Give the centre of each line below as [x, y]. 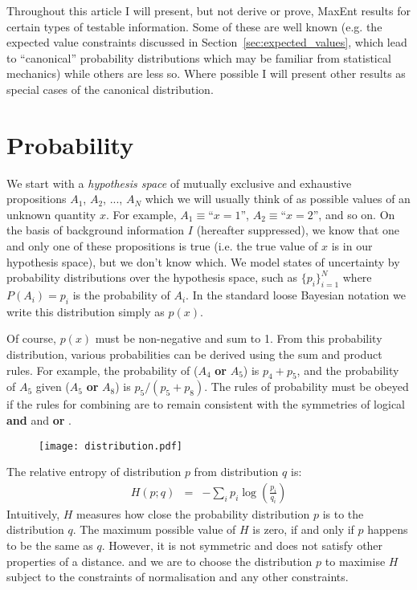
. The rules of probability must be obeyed [307, 387]
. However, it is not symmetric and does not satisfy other [242, 545]
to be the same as [50, 545]
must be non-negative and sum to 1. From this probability [239, 338]
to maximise [355, 561]
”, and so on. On [354, 214]
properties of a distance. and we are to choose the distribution [159, 561]
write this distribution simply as [86, 311]
